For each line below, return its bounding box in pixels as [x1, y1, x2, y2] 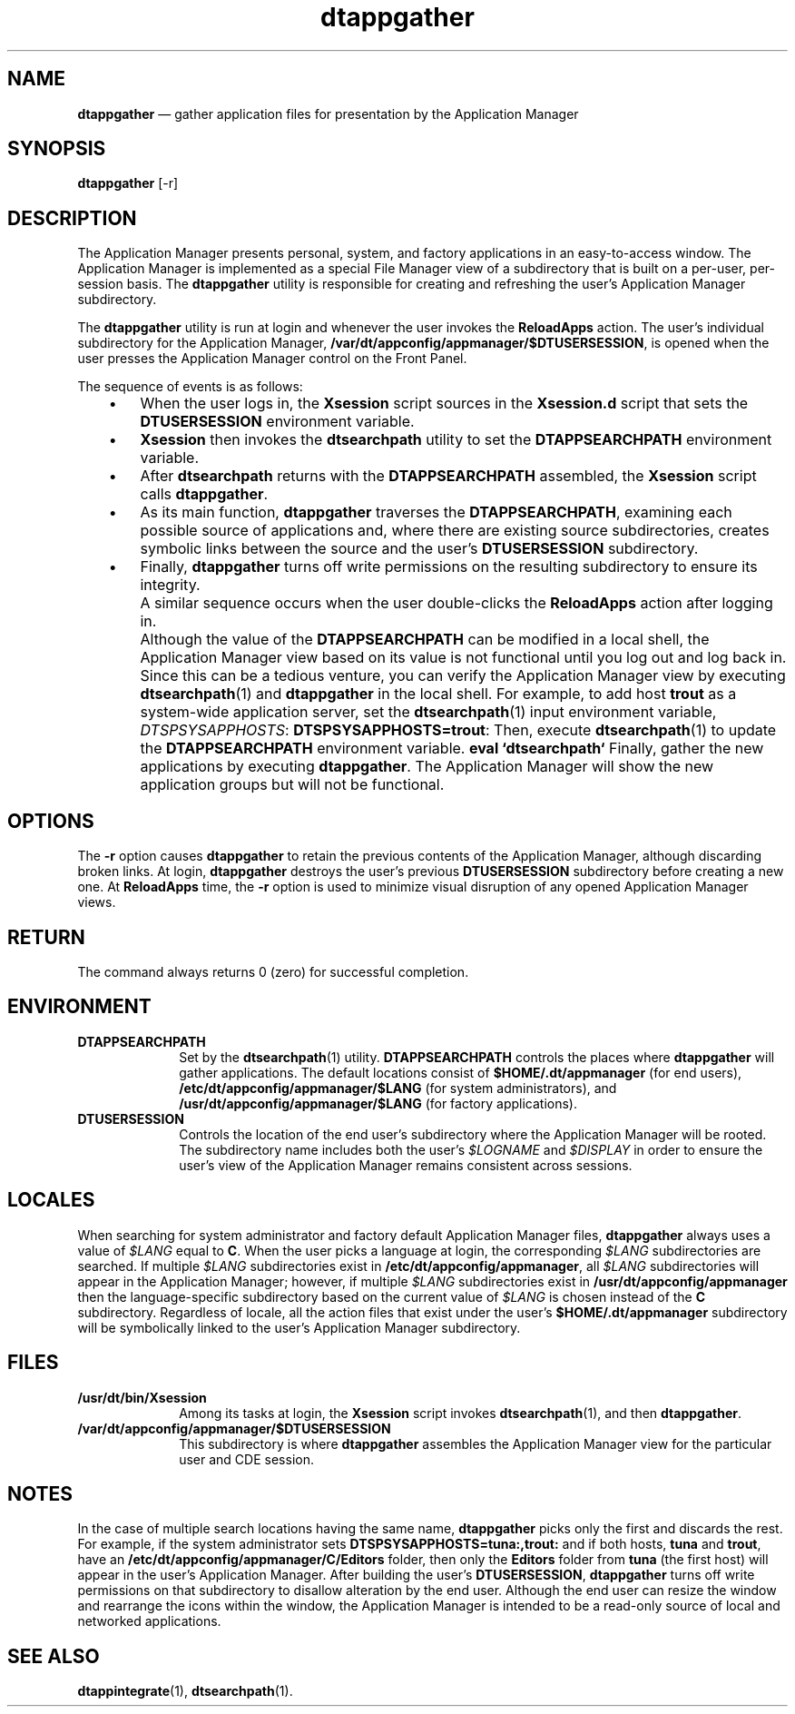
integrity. [140, 576, 201, 595]
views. [77, 894, 116, 911]
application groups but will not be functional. [140, 775, 445, 794]
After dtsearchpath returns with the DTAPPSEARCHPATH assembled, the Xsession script [140, 467, 757, 486]
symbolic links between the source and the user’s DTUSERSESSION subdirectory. [140, 539, 699, 558]
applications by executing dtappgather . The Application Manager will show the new [140, 757, 714, 776]
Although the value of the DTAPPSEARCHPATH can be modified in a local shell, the [140, 630, 710, 649]
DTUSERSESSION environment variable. [140, 412, 415, 431]
